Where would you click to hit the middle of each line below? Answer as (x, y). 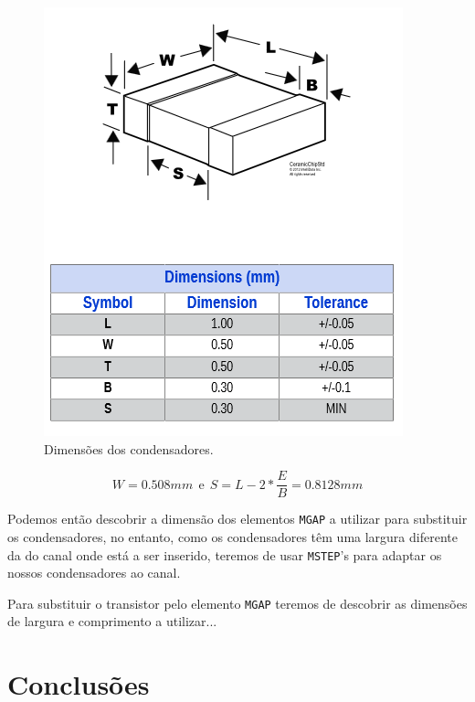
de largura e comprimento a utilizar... (112, 621)
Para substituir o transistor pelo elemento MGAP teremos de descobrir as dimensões (237, 603)
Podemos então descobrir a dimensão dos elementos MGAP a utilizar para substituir (237, 519)
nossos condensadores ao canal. (94, 573)
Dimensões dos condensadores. (129, 448)
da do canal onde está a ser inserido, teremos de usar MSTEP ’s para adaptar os (225, 554)
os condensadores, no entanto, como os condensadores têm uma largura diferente (232, 536)
